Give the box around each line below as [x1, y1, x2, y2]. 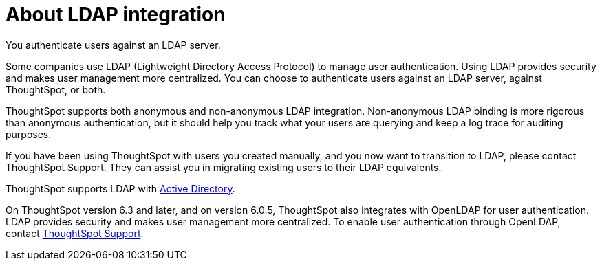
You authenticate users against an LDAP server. [6, 38, 221, 51]
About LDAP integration [6, 3, 226, 26]
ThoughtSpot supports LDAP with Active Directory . [6, 182, 235, 195]
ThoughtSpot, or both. [6, 83, 106, 96]
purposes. [6, 128, 52, 140]
